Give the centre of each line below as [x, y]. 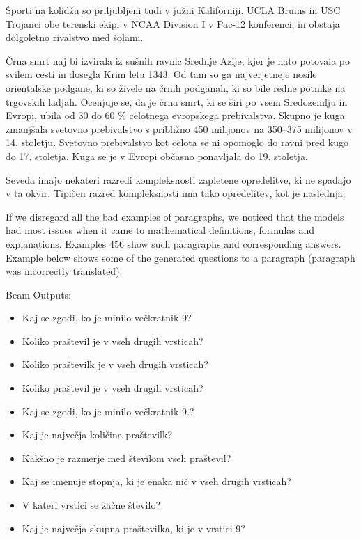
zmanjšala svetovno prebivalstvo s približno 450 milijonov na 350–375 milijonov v [179, 128]
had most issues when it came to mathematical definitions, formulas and [160, 230]
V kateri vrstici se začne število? [91, 505]
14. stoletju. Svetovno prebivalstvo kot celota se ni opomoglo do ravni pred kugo [177, 142]
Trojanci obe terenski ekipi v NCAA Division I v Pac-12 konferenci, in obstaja [173, 23]
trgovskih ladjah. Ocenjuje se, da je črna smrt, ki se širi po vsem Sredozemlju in [177, 101]
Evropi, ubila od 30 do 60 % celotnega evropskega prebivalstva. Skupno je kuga [175, 115]
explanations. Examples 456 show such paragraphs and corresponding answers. [174, 243]
